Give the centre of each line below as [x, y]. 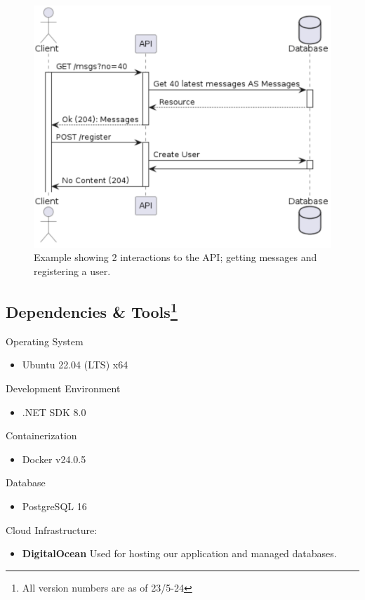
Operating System [45, 341]
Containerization [41, 435]
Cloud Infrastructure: [52, 529]
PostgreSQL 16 [54, 506]
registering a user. [72, 271]
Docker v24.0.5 [54, 459]
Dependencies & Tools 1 [92, 311]
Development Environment [63, 388]
